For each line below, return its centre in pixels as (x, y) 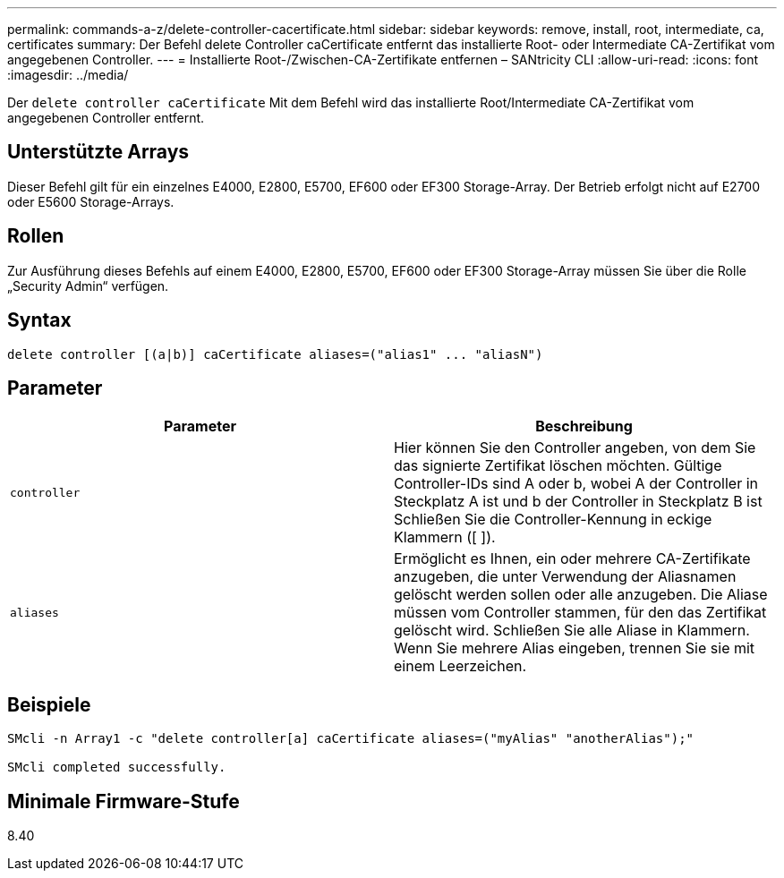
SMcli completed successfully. (117, 767)
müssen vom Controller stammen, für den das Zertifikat (580, 613)
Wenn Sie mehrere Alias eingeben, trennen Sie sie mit (575, 648)
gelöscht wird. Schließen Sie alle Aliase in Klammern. (572, 631)
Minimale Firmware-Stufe (124, 801)
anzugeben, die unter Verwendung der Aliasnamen (565, 577)
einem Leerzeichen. (460, 666)
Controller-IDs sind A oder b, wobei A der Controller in (576, 484)
